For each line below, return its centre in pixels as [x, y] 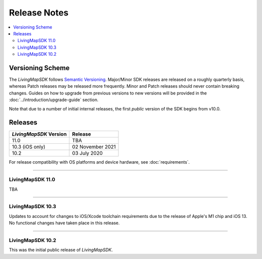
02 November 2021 [94, 147]
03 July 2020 [87, 153]
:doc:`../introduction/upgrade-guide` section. [54, 100]
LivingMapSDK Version [39, 134]
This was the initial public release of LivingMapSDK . [61, 250]
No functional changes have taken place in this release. [64, 223]
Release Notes [39, 13]
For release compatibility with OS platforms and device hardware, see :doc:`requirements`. [99, 162]
